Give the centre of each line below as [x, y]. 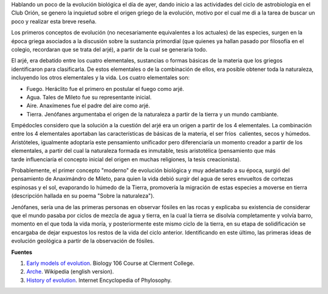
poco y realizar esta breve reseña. [54, 21]
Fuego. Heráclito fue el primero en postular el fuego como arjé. [105, 89]
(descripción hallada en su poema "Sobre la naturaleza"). [83, 196]
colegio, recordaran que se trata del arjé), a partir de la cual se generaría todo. [109, 49]
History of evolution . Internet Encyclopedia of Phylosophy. [99, 280]
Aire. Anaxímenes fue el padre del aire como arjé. [88, 105]
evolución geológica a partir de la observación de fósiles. [83, 241]
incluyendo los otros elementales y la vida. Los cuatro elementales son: [101, 78]
